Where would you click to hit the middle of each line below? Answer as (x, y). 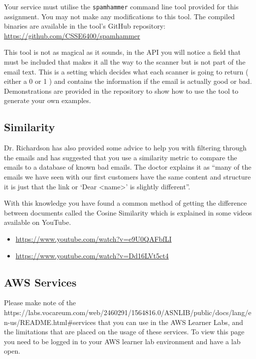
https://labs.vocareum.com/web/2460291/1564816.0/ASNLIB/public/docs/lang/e (128, 312)
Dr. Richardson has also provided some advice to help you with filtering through (125, 148)
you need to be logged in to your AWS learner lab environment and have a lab (122, 341)
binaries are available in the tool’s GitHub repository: (85, 26)
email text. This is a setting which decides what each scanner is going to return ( (126, 71)
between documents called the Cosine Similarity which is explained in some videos (128, 212)
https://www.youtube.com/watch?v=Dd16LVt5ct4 (92, 255)
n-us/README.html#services (50, 322)
